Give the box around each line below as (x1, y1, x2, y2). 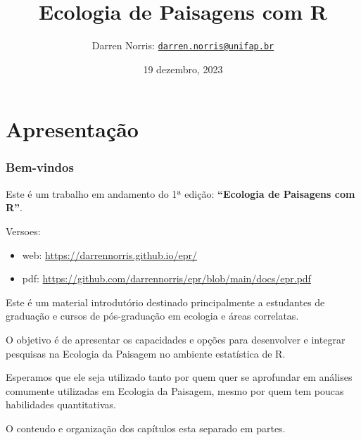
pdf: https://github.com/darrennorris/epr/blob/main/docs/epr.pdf (22, 271, 311, 286)
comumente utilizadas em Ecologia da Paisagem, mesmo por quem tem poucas (6, 383, 344, 398)
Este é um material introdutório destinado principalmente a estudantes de (6, 294, 325, 309)
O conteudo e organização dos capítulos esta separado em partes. (6, 420, 286, 435)
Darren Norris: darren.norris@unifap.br (91, 38, 274, 53)
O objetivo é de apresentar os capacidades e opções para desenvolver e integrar (6, 332, 346, 346)
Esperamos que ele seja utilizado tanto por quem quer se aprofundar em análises (6, 370, 353, 384)
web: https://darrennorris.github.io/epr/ (22, 247, 197, 262)
